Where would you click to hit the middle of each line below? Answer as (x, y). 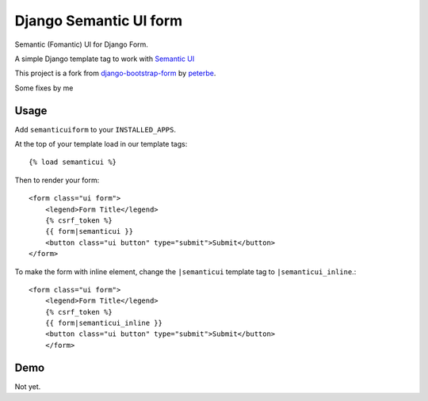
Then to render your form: (57, 180)
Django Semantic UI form (99, 21)
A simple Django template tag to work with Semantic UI (105, 59)
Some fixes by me (44, 88)
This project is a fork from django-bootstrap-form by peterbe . (115, 73)
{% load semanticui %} (73, 162)
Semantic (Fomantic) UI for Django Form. (81, 44)
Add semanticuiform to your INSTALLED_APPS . (96, 129)
